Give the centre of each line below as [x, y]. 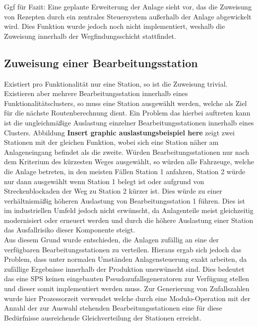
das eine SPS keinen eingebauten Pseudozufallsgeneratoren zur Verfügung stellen [127, 278]
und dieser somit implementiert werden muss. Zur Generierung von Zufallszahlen [127, 288]
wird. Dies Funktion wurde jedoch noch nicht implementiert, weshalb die [115, 26]
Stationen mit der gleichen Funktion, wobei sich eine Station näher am [111, 142]
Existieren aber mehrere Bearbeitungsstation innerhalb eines [96, 93]
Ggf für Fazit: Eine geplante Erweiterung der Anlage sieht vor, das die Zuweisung [128, 6]
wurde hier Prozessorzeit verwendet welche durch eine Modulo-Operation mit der [127, 298]
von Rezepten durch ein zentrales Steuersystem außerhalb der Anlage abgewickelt [128, 16]
